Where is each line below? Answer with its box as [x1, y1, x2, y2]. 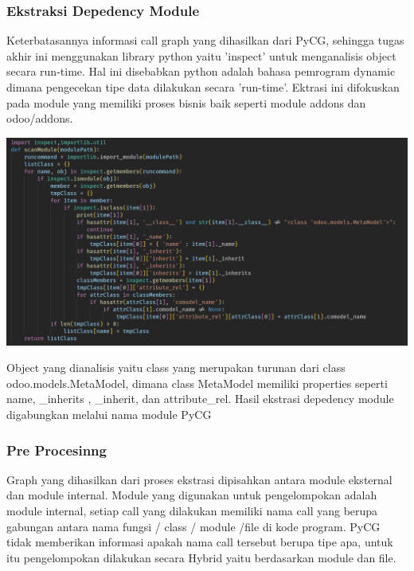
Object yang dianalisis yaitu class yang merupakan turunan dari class [6, 359, 346, 376]
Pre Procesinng [6, 440, 107, 460]
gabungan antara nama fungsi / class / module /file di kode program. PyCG [6, 518, 381, 534]
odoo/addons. [6, 110, 73, 127]
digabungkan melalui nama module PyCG [6, 406, 212, 423]
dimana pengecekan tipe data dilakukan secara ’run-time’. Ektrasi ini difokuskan [6, 79, 400, 95]
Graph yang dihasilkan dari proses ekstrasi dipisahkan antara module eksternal [6, 471, 393, 487]
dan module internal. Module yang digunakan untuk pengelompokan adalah [6, 487, 377, 503]
